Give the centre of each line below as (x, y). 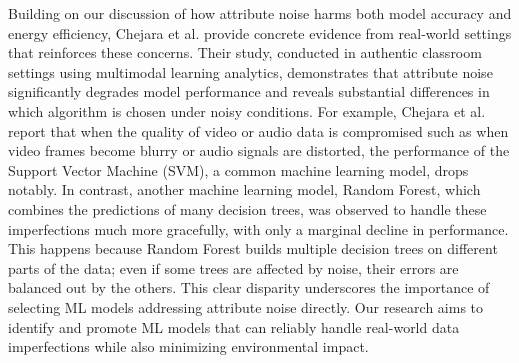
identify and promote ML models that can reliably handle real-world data (234, 326)
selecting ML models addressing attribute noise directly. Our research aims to (246, 306)
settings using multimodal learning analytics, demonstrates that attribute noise (250, 71)
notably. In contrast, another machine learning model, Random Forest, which (244, 189)
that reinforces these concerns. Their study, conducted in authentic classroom (245, 52)
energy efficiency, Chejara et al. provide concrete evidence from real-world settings (260, 32)
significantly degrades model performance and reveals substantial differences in (249, 91)
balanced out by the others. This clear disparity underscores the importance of (249, 287)
